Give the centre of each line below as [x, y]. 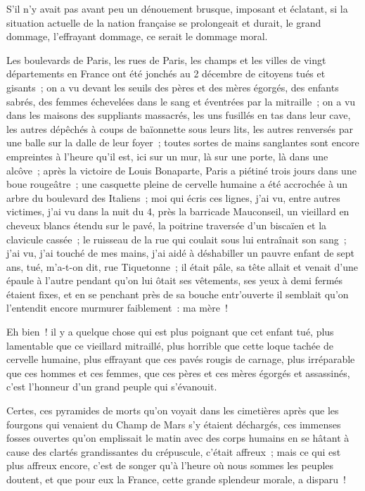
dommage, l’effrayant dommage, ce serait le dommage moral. [137, 36]
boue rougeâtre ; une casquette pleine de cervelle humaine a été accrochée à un [177, 184]
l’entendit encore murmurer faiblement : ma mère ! [117, 308]
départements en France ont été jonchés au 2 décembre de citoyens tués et [166, 74]
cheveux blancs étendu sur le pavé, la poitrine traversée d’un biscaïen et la [167, 225]
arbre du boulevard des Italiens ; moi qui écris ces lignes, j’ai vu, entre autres [173, 197]
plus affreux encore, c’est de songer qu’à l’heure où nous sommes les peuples [170, 465]
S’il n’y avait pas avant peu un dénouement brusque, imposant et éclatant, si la [177, 8]
